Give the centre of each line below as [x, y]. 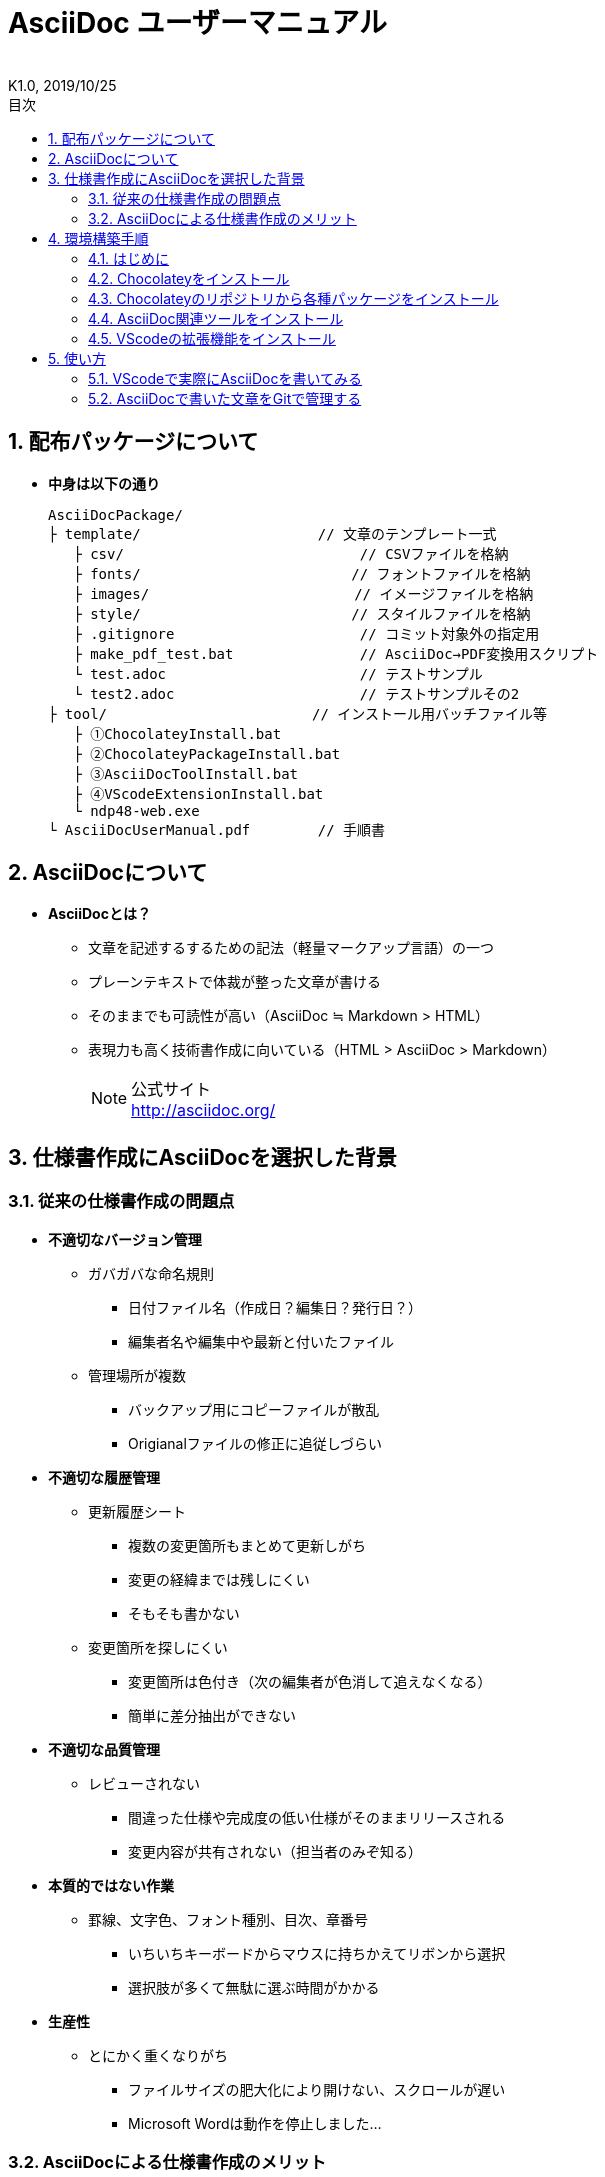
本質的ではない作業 [111, 1885]
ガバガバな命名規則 [151, 1273]
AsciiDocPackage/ [115, 514]
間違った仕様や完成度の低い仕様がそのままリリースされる [317, 1817]
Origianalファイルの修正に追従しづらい [255, 1443]
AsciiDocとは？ [99, 914]
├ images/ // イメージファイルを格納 [303, 593]
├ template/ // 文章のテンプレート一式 [272, 533]
